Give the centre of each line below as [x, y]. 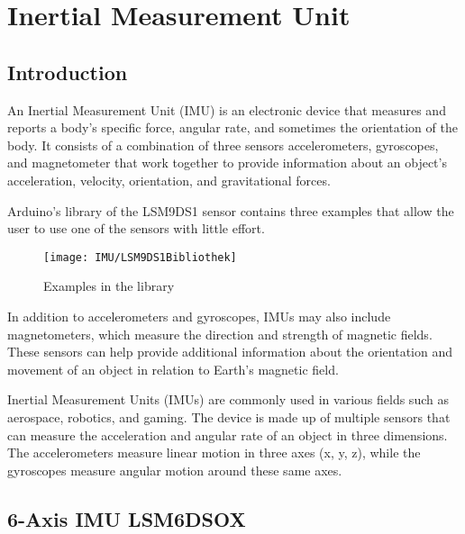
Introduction [68, 72]
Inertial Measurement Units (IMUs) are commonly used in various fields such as [228, 399]
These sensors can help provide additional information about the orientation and [230, 352]
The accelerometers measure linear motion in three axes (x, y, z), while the [214, 453]
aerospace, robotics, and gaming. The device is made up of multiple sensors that [229, 416]
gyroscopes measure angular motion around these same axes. [175, 470]
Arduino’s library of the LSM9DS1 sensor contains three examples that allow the [231, 210]
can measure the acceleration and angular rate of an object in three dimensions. [228, 434]
